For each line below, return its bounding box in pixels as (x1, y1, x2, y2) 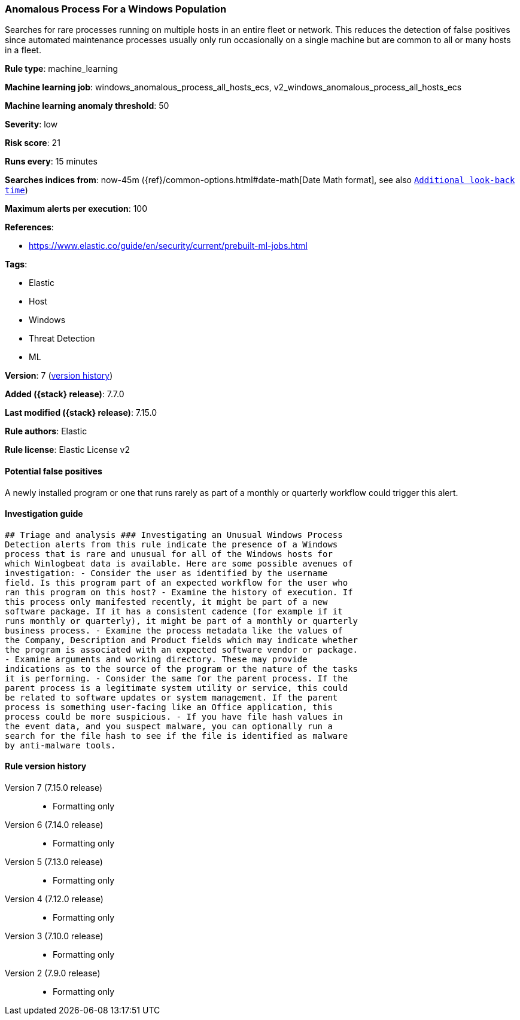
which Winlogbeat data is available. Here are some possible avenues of (5, 558, 353, 568)
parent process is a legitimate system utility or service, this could (5, 683, 348, 693)
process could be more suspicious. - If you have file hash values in (5, 711, 343, 721)
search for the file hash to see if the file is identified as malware (5, 730, 348, 741)
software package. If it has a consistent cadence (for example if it (5, 606, 343, 616)
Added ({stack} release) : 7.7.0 (5, 389, 124, 400)
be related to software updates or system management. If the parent (5, 692, 338, 702)
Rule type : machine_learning (5, 63, 118, 74)
